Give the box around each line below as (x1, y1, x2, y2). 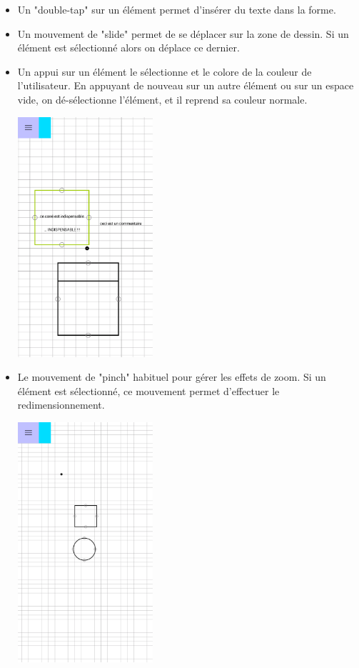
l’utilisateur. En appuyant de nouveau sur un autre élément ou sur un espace (17, 78, 354, 93)
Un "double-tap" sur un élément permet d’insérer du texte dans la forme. (17, 2, 336, 16)
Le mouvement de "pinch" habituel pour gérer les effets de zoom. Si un (17, 369, 326, 384)
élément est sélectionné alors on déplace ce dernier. (17, 40, 240, 55)
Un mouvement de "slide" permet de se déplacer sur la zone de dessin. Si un (17, 26, 349, 41)
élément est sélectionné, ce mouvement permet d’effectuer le (17, 383, 280, 398)
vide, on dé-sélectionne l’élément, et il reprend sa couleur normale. (17, 91, 308, 106)
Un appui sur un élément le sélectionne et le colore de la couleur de (17, 64, 312, 79)
